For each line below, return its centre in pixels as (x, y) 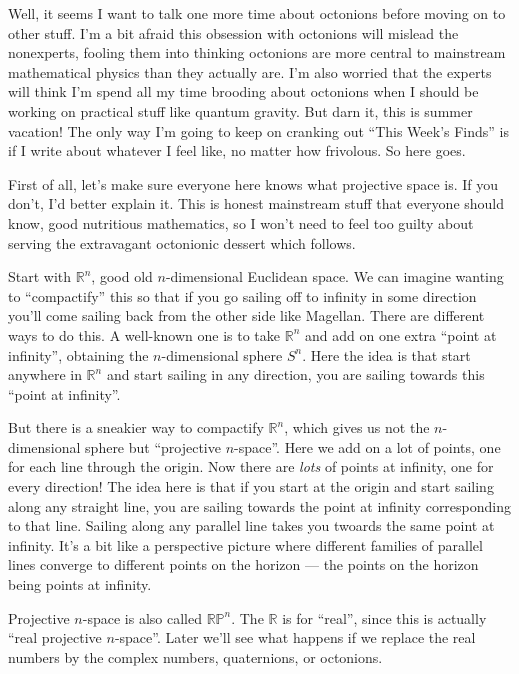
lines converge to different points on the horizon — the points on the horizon (243, 564)
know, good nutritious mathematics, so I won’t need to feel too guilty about (241, 222)
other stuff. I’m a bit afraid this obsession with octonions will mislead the (233, 32)
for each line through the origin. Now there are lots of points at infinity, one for (251, 466)
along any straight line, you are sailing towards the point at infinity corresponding (260, 505)
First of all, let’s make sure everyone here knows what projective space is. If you (253, 183)
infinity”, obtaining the (78, 354)
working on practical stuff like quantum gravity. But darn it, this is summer (240, 110)
